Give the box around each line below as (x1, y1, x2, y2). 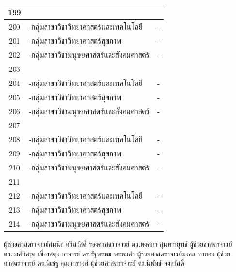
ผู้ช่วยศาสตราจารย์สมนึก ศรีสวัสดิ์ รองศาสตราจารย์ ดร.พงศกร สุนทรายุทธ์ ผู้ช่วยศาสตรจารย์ (4, 239, 232, 249)
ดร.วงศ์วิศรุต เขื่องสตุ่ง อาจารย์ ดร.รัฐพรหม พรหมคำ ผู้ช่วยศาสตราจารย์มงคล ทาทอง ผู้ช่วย (4, 248, 231, 258)
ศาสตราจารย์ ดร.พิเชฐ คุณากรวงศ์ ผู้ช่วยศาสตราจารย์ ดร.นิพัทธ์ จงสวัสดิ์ (4, 258, 184, 268)
